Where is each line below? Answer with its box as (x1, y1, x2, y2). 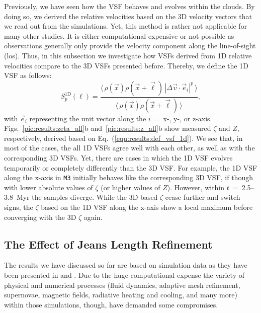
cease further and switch (165, 192, 240, 202)
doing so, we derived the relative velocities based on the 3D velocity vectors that (4, 11, 252, 21)
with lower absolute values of (4, 182, 93, 192)
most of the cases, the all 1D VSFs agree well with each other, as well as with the (4, 142, 255, 153)
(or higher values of (101, 182, 160, 192)
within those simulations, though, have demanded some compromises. (4, 299, 218, 309)
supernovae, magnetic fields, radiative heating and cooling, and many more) (4, 289, 237, 300)
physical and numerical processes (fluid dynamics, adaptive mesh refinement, (4, 279, 240, 290)
